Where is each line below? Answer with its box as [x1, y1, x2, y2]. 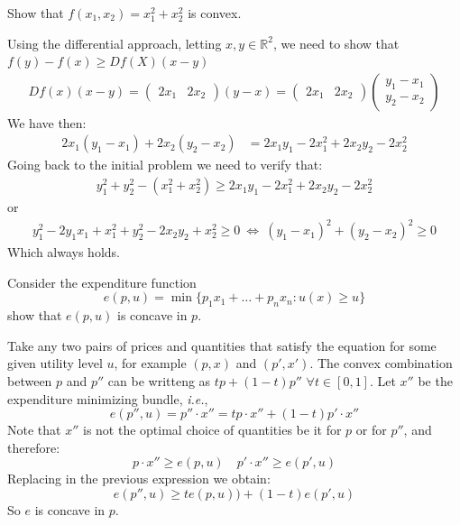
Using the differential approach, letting [7, 33, 222, 52]
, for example [114, 354, 187, 373]
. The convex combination [309, 354, 453, 373]
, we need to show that [272, 33, 400, 52]
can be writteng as [107, 371, 211, 390]
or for [355, 420, 387, 439]
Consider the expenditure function [7, 272, 197, 291]
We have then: [7, 113, 87, 132]
